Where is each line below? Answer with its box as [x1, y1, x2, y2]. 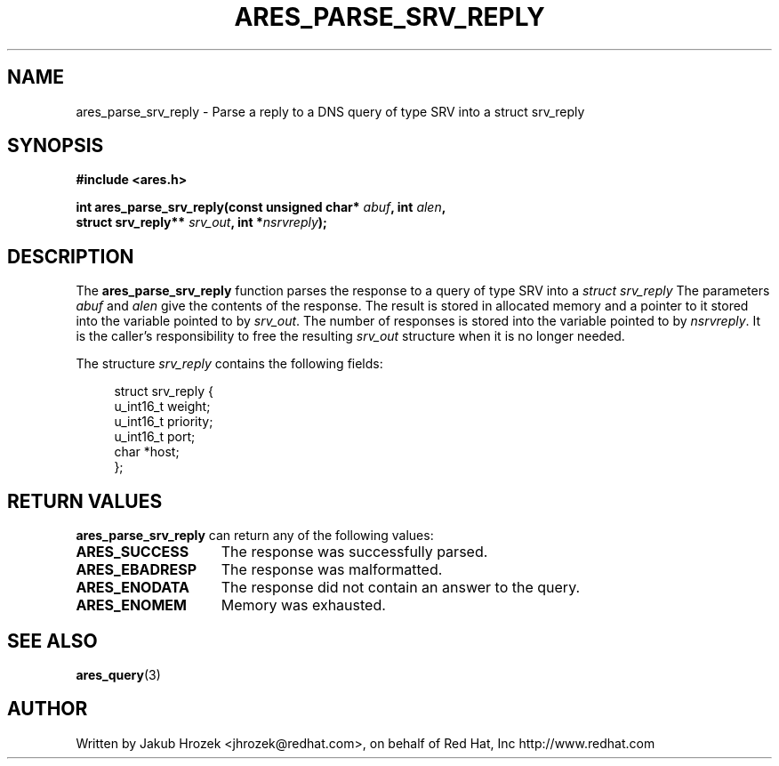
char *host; [114, 444, 180, 460]
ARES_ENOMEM [76, 596, 187, 615]
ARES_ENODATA [76, 578, 190, 597]
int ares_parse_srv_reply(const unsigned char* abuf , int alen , [76, 199, 446, 215]
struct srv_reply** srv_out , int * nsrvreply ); [76, 214, 327, 230]
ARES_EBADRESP [76, 560, 197, 579]
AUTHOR [7, 697, 88, 721]
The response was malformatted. [221, 560, 443, 579]
